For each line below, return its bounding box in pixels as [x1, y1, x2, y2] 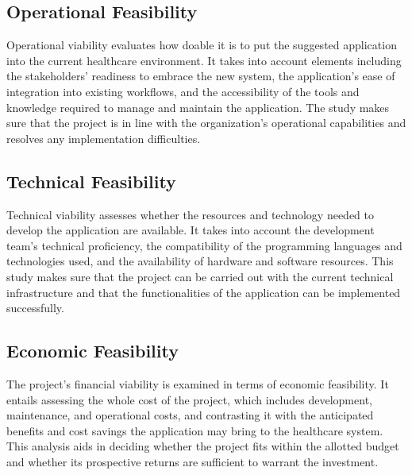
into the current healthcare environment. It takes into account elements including [6, 52, 402, 68]
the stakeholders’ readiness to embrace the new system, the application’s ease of [6, 68, 395, 84]
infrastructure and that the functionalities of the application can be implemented [6, 284, 401, 300]
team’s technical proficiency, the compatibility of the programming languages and [6, 237, 402, 253]
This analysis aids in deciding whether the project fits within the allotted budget [6, 438, 399, 454]
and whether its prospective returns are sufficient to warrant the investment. [6, 453, 379, 469]
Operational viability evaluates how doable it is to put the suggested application [6, 37, 397, 53]
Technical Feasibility [6, 168, 176, 193]
